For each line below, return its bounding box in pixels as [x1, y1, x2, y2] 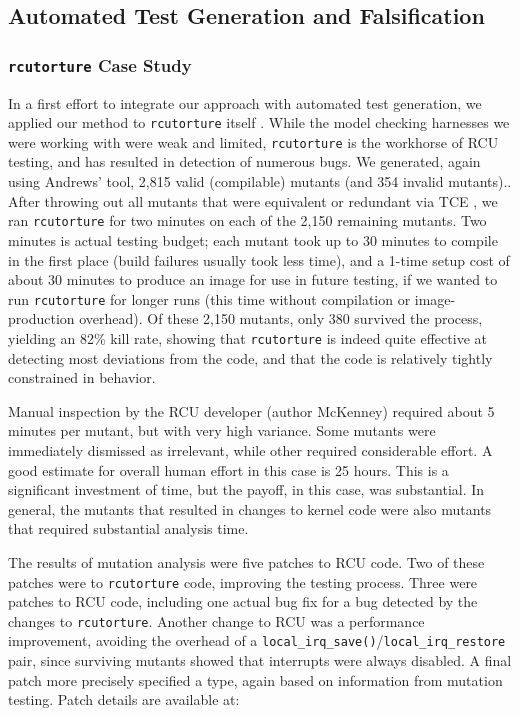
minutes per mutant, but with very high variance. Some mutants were [8, 420, 436, 441]
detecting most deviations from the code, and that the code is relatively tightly [8, 347, 493, 368]
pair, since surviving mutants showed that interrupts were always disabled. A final [8, 650, 512, 671]
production [8, 308, 75, 329]
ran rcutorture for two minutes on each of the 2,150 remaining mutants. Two [8, 210, 487, 231]
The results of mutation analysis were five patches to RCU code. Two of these [8, 551, 485, 572]
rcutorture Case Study [8, 52, 192, 77]
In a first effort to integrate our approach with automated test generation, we [8, 92, 482, 113]
